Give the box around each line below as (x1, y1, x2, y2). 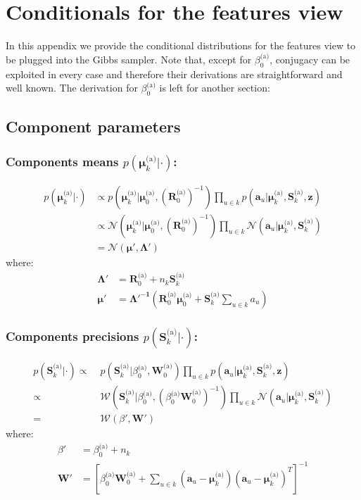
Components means (6, 152, 119, 170)
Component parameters (6, 115, 181, 137)
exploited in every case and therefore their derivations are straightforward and (6, 66, 343, 81)
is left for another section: (159, 80, 270, 95)
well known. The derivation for (6, 80, 138, 95)
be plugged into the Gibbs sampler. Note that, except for (6, 51, 252, 66)
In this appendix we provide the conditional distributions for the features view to (6, 38, 356, 53)
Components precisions (6, 327, 139, 344)
